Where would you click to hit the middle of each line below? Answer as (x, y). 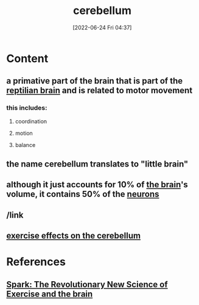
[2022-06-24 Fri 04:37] (102, 27)
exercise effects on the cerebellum (74, 236)
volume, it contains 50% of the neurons (83, 194)
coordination (31, 121)
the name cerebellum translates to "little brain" (97, 164)
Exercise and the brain (50, 294)
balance (25, 145)
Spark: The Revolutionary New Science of (87, 284)
